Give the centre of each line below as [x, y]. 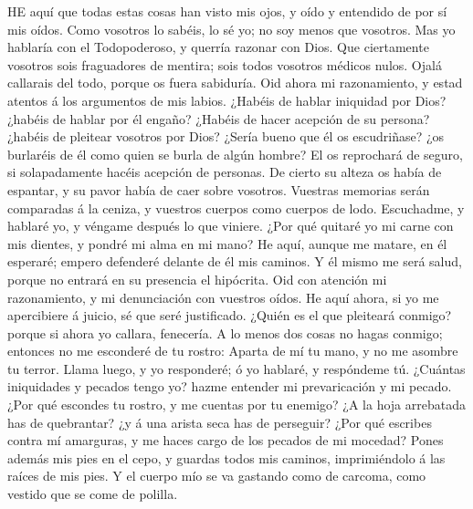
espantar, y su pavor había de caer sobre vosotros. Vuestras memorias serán [219, 189]
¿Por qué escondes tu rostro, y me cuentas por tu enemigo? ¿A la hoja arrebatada [236, 405]
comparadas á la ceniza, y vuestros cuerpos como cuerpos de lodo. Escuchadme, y [236, 208]
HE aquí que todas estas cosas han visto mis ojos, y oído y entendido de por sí [227, 11]
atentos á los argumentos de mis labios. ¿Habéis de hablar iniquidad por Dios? [227, 100]
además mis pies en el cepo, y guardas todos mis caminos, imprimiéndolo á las [226, 457]
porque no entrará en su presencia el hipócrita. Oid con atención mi [197, 279]
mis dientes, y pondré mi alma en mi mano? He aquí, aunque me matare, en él [227, 243]
